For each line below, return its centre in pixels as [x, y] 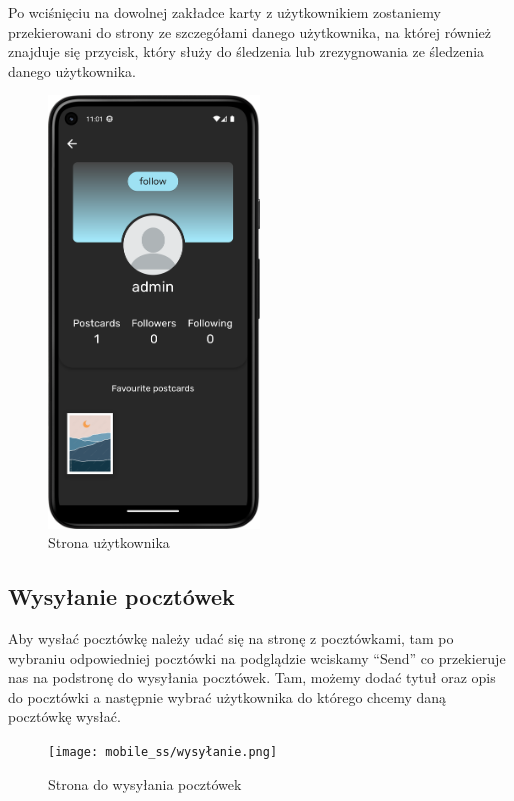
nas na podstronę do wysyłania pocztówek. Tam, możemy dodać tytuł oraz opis [252, 677]
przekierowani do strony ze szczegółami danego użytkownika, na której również [249, 31]
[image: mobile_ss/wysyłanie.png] [163, 752]
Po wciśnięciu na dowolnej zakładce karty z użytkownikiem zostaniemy [224, 12]
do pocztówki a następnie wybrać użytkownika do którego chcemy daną [227, 696]
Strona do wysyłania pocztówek [145, 783]
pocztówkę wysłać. [64, 716]
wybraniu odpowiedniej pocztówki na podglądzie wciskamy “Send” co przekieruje [257, 657]
